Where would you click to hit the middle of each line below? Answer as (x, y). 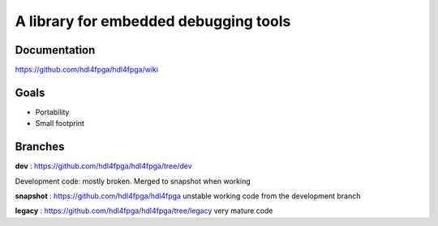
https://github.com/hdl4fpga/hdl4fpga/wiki (86, 70)
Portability (52, 112)
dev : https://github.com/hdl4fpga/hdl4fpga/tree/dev (103, 166)
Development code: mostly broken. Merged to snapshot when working (133, 181)
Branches (40, 147)
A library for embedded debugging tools (153, 21)
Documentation (55, 50)
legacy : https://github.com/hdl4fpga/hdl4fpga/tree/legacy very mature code (144, 211)
